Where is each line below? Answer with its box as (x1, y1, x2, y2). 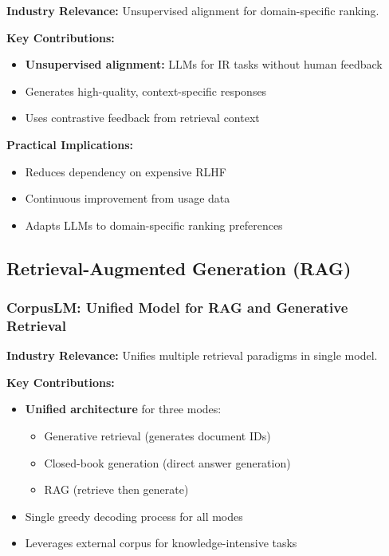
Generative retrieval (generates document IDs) (44, 428, 271, 444)
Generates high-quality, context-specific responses (25, 82, 267, 99)
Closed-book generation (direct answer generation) (44, 454, 291, 471)
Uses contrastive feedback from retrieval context (25, 109, 260, 126)
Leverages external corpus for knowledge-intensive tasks (25, 534, 297, 551)
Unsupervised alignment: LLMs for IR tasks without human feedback (25, 56, 383, 73)
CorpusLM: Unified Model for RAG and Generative (6, 298, 348, 317)
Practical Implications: (6, 136, 134, 152)
